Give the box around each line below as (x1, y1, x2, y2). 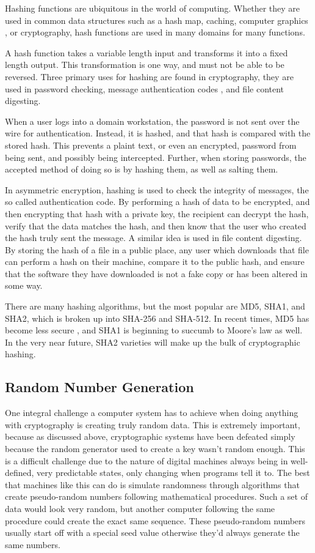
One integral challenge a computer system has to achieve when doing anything (5, 406, 299, 419)
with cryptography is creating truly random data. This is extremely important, (5, 418, 300, 431)
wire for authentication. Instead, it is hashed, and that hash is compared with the (5, 127, 311, 139)
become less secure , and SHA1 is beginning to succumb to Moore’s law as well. (5, 324, 303, 336)
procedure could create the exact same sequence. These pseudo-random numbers (5, 514, 306, 527)
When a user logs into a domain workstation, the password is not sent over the (5, 114, 300, 127)
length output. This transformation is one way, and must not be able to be (5, 58, 284, 71)
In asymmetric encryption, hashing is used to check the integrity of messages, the (5, 183, 309, 196)
